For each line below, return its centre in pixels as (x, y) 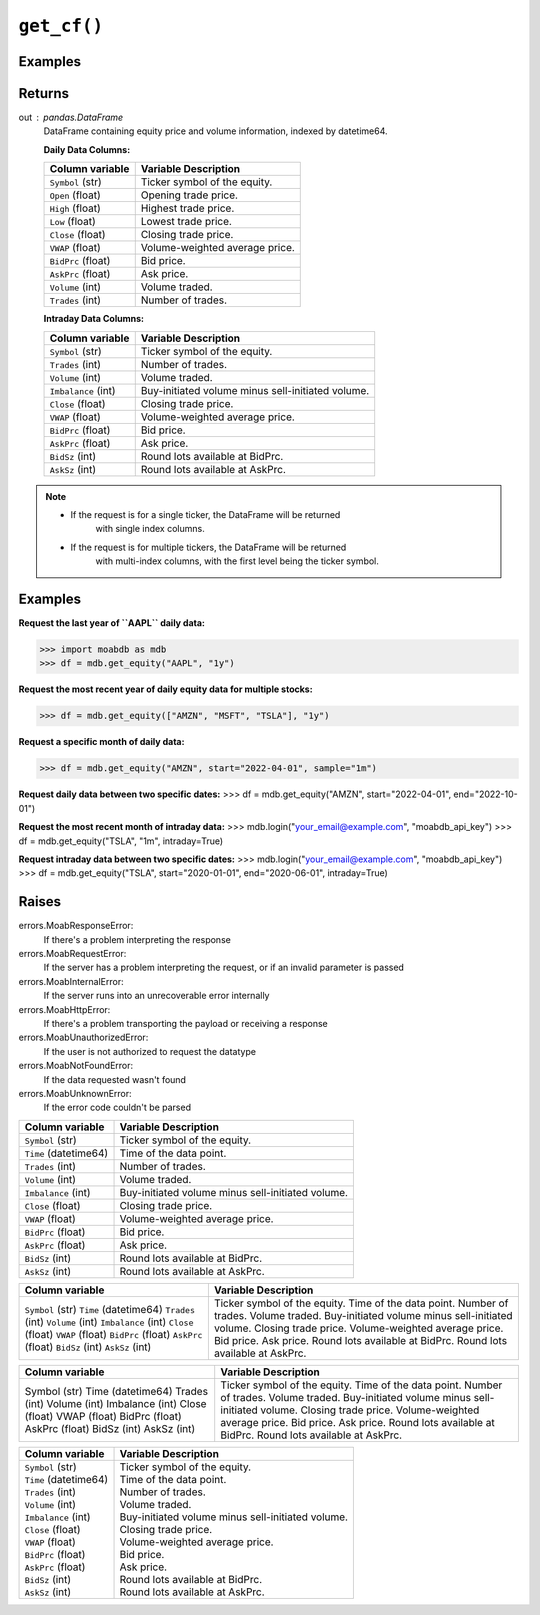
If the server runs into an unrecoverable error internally (156, 996)
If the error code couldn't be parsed (117, 1107)
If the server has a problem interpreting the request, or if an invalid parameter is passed (224, 967)
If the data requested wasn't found (115, 1079)
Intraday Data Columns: (94, 319)
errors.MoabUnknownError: (75, 1093)
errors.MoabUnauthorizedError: (83, 1037)
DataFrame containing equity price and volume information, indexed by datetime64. (215, 131)
